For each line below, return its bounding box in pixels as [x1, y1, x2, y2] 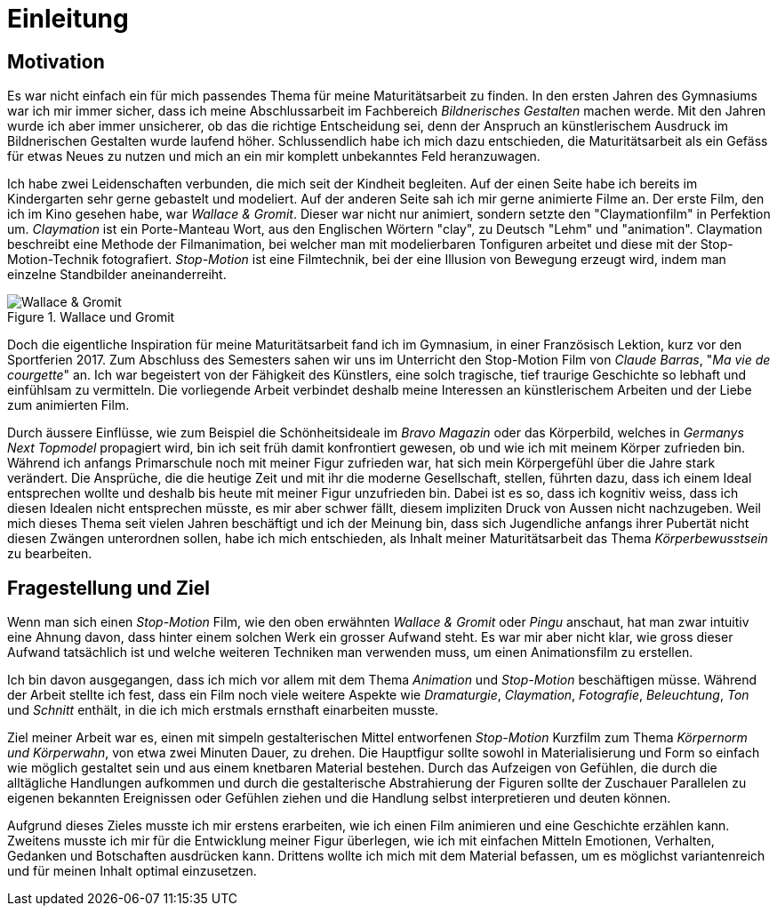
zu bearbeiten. [7, 546, 92, 562]
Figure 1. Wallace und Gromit [7, 309, 175, 325]
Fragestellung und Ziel [7, 576, 210, 599]
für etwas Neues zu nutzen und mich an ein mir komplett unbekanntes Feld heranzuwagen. [7, 148, 541, 164]
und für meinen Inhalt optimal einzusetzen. [7, 863, 257, 879]
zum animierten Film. [7, 397, 130, 413]
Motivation [7, 50, 105, 73]
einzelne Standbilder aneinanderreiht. [7, 267, 227, 283]
